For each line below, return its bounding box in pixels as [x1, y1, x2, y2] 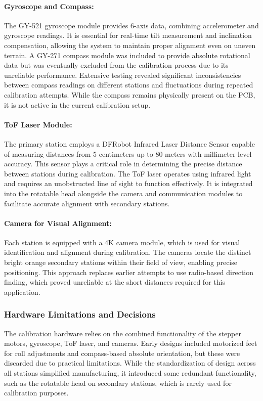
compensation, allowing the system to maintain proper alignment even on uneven [4, 39, 256, 50]
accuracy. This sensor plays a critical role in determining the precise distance [4, 158, 242, 169]
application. [4, 286, 40, 297]
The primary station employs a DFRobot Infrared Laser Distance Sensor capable [4, 138, 255, 149]
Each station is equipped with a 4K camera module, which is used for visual [4, 237, 240, 247]
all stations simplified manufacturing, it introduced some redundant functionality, [4, 368, 256, 378]
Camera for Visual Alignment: [4, 217, 112, 228]
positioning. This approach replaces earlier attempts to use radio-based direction [4, 266, 254, 277]
